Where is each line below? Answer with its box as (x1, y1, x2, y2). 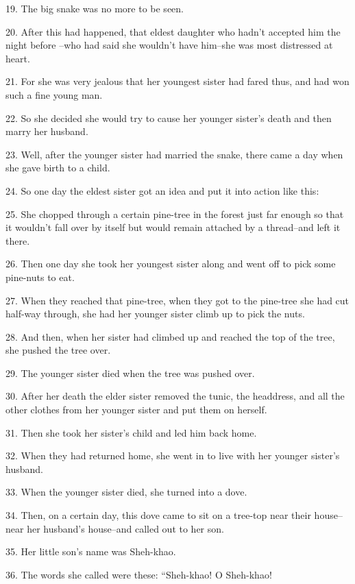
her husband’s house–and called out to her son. (27, 521, 224, 535)
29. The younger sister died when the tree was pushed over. (5, 365, 255, 380)
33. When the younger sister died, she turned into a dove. (5, 485, 247, 499)
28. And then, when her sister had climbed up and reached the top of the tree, (5, 329, 335, 343)
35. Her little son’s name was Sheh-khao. (5, 544, 176, 559)
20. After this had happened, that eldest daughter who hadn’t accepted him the (5, 24, 341, 38)
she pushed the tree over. (5, 343, 111, 357)
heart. (5, 51, 30, 65)
